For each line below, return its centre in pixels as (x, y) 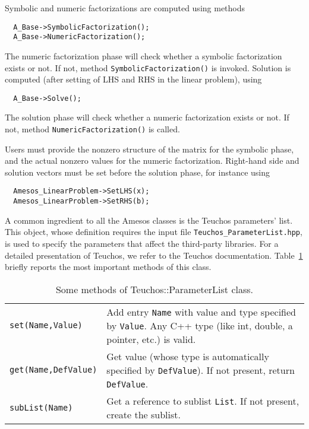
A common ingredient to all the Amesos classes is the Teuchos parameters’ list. (149, 220)
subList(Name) (41, 407)
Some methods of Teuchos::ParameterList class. (154, 289)
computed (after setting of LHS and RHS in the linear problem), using (133, 79)
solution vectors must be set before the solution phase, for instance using (137, 172)
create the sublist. (144, 414)
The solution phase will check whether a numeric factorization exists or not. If (147, 117)
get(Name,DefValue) (53, 370)
